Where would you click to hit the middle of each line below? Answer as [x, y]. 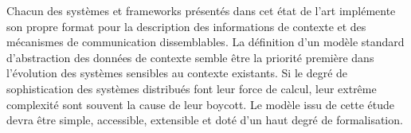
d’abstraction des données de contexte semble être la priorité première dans [190, 57]
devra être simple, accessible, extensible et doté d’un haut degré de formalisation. [205, 120]
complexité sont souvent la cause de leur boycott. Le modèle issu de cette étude [201, 104]
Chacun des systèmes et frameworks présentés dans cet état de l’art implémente [201, 10]
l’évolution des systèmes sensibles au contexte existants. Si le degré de [177, 73]
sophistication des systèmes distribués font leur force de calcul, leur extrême [192, 88]
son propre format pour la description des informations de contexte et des [186, 26]
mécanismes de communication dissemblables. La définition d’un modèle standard [205, 42]
